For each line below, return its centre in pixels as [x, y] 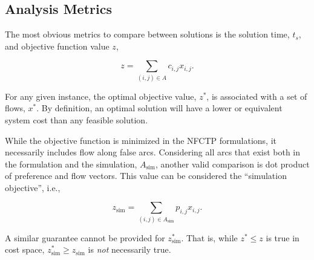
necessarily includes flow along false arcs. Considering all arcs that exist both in [153, 152]
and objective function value [57, 46]
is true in [283, 237]
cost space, [25, 249]
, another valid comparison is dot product [233, 164]
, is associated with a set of [257, 96]
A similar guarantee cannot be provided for [85, 237]
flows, [15, 108]
